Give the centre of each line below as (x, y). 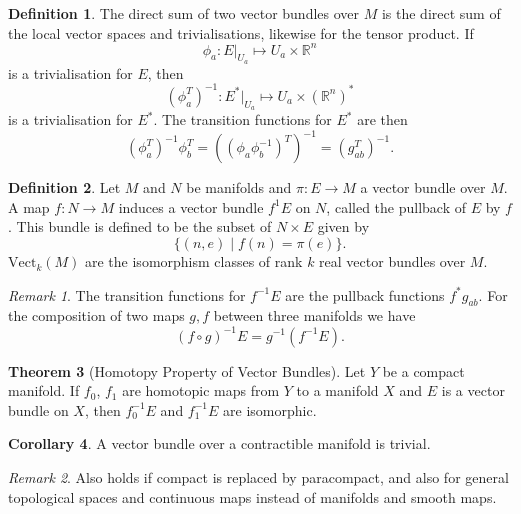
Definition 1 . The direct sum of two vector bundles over (184, 13)
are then (382, 119)
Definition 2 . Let (64, 187)
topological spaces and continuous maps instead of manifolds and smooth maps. (252, 496)
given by (343, 226)
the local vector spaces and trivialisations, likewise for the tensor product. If (241, 32)
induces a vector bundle (191, 206)
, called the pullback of (396, 206)
